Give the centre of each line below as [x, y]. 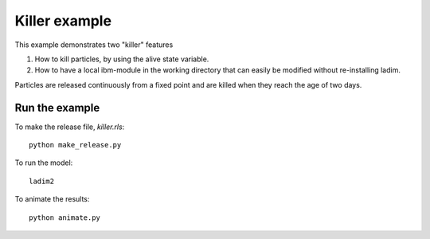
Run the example [57, 108]
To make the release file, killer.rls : [70, 127]
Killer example [63, 21]
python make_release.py [75, 145]
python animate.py [65, 217]
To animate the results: [52, 199]
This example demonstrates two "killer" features [94, 45]
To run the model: [44, 163]
